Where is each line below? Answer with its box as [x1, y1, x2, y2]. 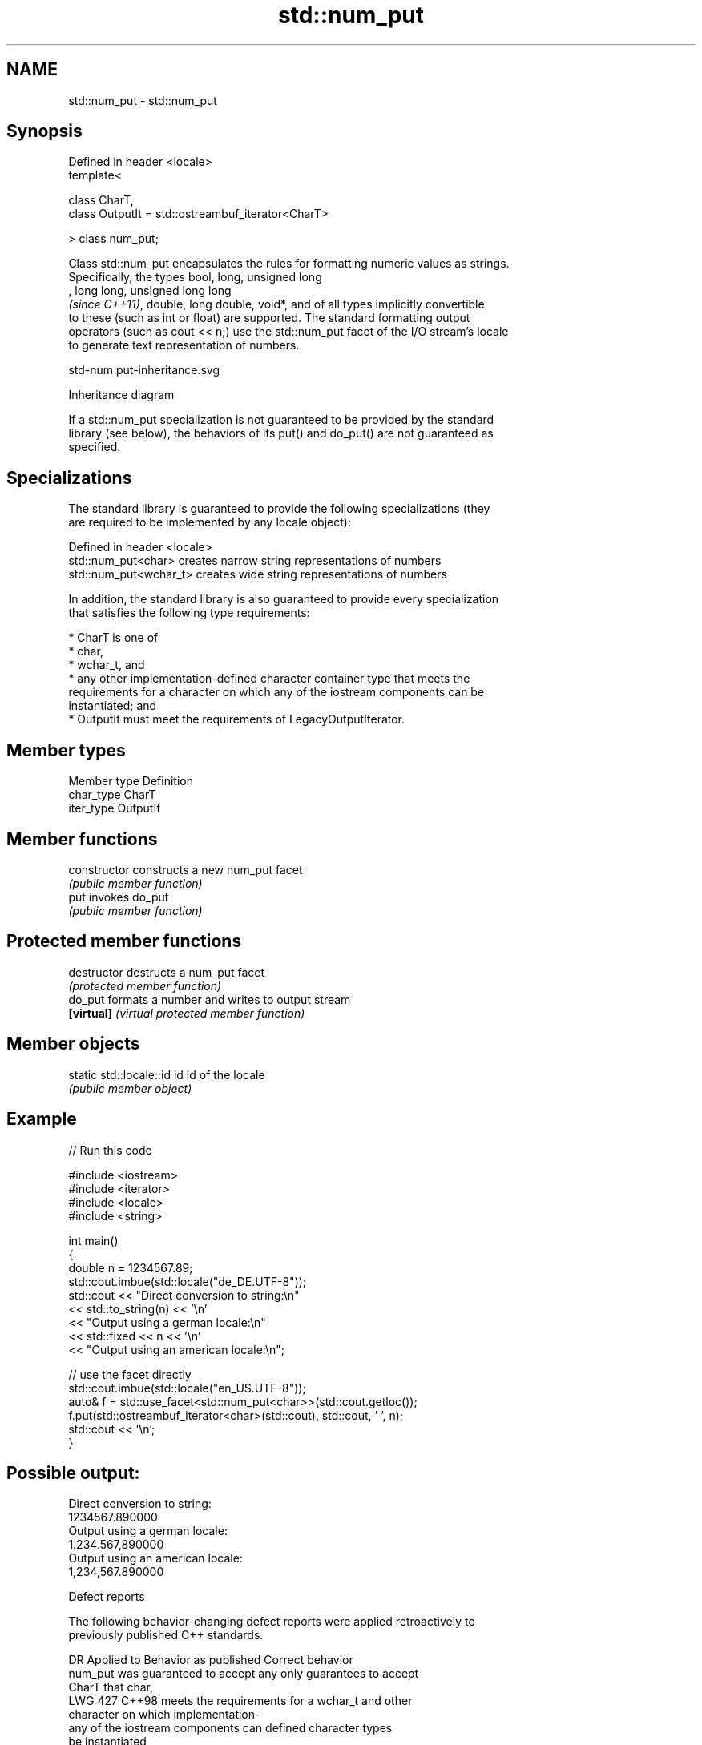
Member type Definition [68, 774, 193, 788]
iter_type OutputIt [68, 801, 160, 816]
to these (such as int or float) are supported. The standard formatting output [68, 311, 470, 325]
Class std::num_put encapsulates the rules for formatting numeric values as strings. [68, 256, 510, 271]
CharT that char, [68, 1680, 154, 1695]
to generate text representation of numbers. [68, 338, 300, 353]
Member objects [6, 1034, 140, 1054]
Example [6, 1109, 77, 1130]
